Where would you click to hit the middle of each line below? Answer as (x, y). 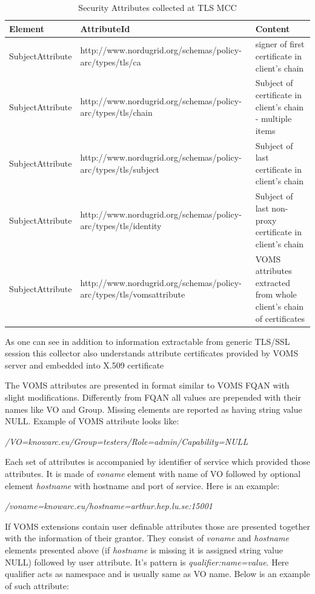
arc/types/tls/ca (111, 62)
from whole (276, 294)
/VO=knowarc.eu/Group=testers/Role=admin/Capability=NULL (127, 441)
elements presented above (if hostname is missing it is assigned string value (144, 549)
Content (273, 28)
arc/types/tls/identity (121, 226)
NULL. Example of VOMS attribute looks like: (92, 421)
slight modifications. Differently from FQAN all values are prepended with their (153, 397)
